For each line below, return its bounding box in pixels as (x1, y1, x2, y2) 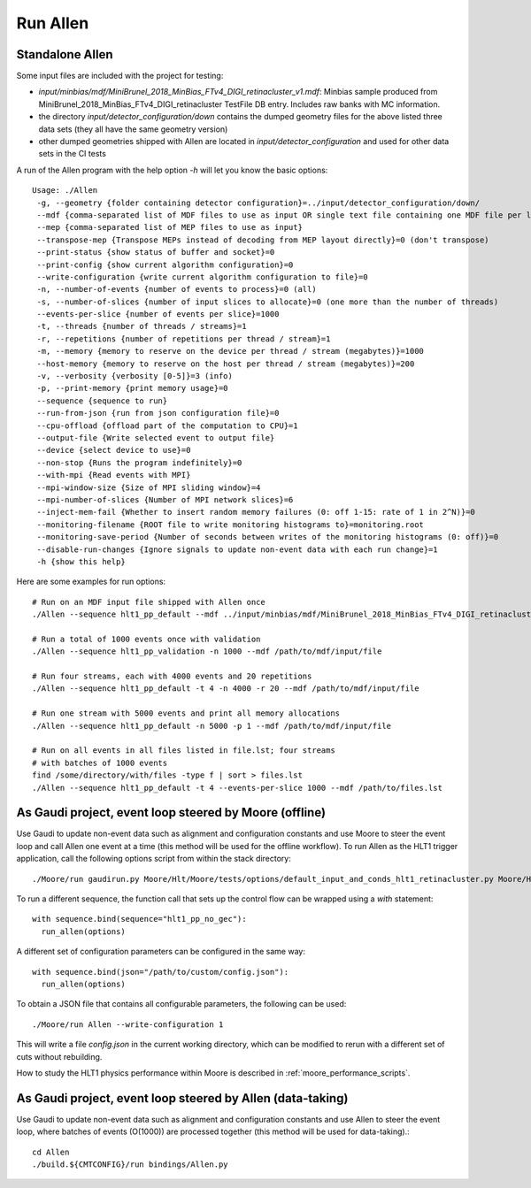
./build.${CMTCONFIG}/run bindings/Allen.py (32, 1160, 229, 1169)
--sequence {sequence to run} (36, 395, 168, 406)
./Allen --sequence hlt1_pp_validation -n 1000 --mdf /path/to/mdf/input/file (32, 647, 382, 656)
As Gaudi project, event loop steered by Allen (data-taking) (16, 1091, 349, 1106)
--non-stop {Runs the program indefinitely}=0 (36, 457, 242, 468)
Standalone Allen (16, 47, 114, 62)
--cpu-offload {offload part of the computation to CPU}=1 (36, 420, 298, 431)
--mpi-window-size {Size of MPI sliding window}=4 (36, 482, 261, 493)
